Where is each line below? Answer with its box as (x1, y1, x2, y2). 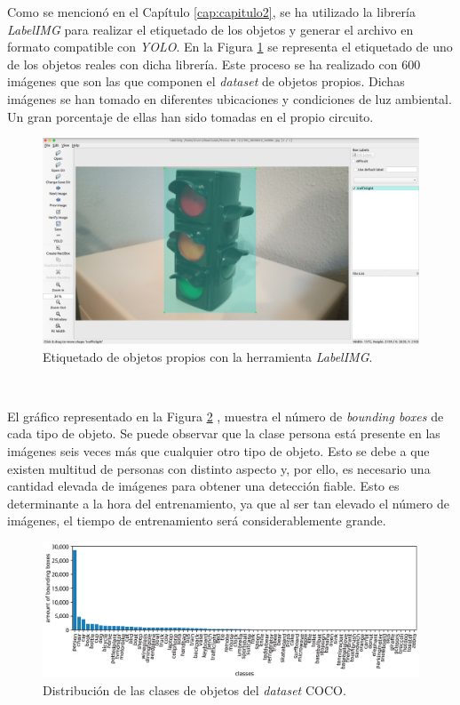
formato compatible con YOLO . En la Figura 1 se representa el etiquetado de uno (7, 37, 453, 56)
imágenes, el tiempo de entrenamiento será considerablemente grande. (7, 511, 386, 530)
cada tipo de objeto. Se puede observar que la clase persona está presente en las (7, 424, 440, 443)
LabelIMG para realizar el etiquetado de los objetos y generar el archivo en (7, 20, 414, 38)
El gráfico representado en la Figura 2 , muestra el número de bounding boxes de (7, 406, 444, 425)
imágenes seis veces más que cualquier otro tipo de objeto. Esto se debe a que (7, 442, 430, 460)
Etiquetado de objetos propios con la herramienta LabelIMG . (43, 347, 373, 365)
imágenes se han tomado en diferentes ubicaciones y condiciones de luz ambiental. (7, 89, 452, 108)
